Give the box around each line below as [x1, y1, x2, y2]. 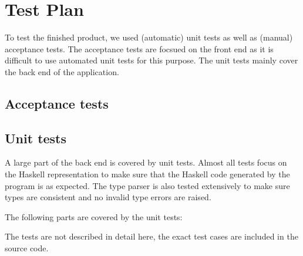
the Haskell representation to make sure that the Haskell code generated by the [5, 168, 290, 180]
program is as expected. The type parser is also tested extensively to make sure [5, 179, 290, 191]
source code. [5, 242, 49, 254]
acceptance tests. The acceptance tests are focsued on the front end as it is [5, 42, 274, 55]
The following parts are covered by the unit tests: [5, 210, 183, 223]
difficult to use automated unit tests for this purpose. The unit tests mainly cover [5, 54, 298, 66]
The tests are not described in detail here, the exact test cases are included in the [5, 230, 298, 242]
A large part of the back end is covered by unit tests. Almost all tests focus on [5, 156, 287, 169]
